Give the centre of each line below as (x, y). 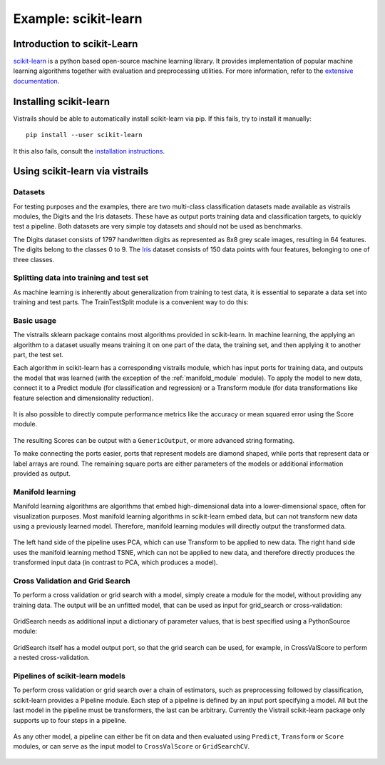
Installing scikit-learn (62, 101)
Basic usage (35, 320)
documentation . (36, 81)
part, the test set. (38, 355)
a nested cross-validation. (51, 658)
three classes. (34, 259)
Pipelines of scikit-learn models (70, 676)
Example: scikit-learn (78, 19)
